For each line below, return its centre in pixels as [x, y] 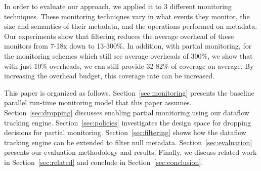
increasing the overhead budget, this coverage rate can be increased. [110, 76]
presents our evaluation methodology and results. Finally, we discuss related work [130, 152]
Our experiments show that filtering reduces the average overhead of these [119, 36]
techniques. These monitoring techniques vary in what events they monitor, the [127, 16]
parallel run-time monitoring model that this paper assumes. [98, 102]
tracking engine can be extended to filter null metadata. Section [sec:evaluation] [128, 142]
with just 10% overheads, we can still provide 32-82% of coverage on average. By [129, 66]
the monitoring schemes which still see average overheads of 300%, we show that [128, 55]
